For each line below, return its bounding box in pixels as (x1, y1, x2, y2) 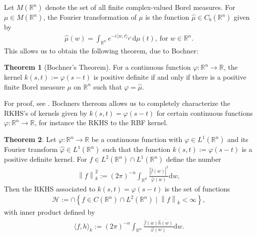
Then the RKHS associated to (4, 183, 95, 193)
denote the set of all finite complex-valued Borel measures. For (45, 2, 236, 12)
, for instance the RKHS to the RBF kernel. (34, 117, 168, 128)
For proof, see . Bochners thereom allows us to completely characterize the (4, 98, 230, 108)
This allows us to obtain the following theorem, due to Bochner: (4, 45, 198, 55)
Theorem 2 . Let (4, 134, 57, 144)
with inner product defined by (4, 206, 95, 217)
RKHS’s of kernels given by (4, 107, 87, 118)
